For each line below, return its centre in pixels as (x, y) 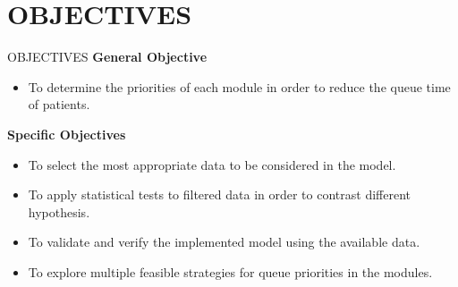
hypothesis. (59, 211)
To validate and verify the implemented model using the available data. (224, 242)
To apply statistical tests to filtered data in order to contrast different (219, 194)
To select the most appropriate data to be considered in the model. (212, 164)
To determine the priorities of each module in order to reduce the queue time (239, 86)
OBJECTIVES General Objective (107, 57)
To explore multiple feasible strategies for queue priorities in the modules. (230, 271)
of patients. (59, 104)
